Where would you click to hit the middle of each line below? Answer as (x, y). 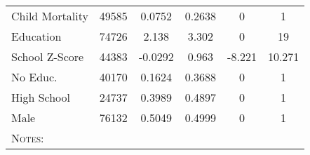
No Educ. (34, 77)
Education (36, 36)
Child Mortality (50, 16)
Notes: (28, 138)
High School (41, 97)
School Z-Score (48, 56)
